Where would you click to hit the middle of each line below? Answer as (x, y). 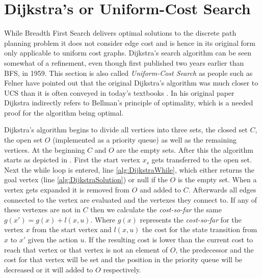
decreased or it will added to (49, 269)
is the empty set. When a (217, 179)
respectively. (122, 269)
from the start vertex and (72, 229)
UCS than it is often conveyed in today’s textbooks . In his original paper (119, 92)
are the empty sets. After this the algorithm (185, 149)
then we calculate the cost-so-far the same (156, 210)
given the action (53, 239)
